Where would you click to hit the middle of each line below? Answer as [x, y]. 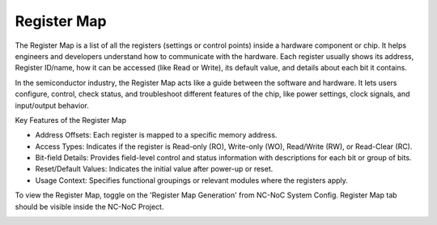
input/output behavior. [52, 105]
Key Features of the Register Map [71, 120]
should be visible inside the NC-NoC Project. [89, 206]
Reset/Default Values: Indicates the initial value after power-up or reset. [154, 169]
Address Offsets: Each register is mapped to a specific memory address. [156, 135]
